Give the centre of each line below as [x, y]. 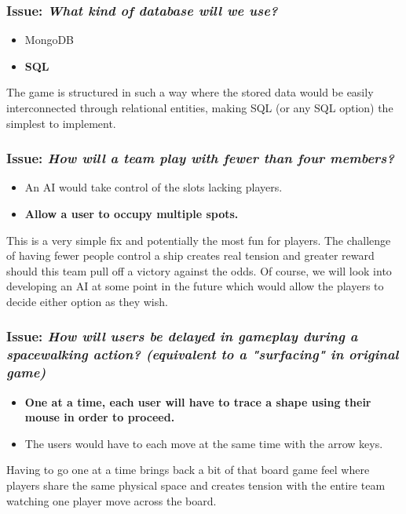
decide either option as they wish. [87, 301]
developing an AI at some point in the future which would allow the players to [195, 286]
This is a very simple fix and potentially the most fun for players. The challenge [199, 240]
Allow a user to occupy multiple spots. [132, 213]
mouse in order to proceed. [100, 417]
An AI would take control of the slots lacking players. [154, 187]
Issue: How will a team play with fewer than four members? [200, 158]
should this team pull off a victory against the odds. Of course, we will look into [199, 270]
